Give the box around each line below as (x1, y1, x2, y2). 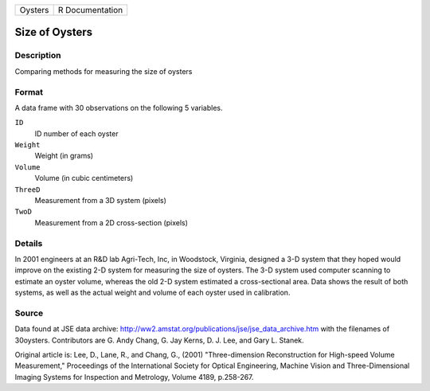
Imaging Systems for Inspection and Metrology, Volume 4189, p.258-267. (14, 372, 254, 381)
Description (14, 50, 61, 61)
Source (14, 307, 44, 319)
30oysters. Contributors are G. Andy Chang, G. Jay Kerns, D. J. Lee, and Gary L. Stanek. (14, 335, 304, 345)
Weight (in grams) (34, 151, 94, 161)
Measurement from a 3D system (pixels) (34, 196, 167, 205)
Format (14, 86, 44, 97)
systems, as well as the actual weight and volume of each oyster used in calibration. (14, 287, 291, 298)
